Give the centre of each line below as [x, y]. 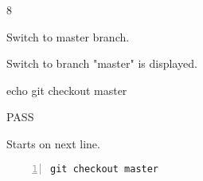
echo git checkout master [67, 90]
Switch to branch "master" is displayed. [102, 63]
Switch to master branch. [68, 36]
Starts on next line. [53, 143]
